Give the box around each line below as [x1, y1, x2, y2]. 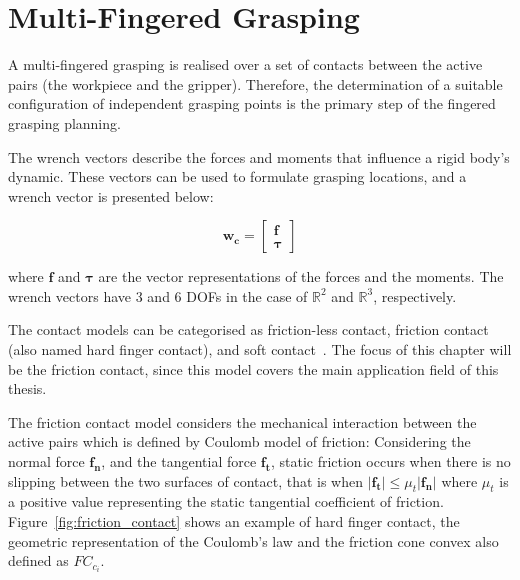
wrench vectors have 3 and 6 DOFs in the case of [8, 285, 308, 306]
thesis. [8, 378, 47, 399]
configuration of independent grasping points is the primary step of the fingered [8, 93, 496, 114]
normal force [8, 451, 85, 472]
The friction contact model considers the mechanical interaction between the [8, 411, 477, 432]
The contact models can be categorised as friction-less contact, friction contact [8, 319, 489, 340]
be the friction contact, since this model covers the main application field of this [8, 358, 499, 379]
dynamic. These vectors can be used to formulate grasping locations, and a [8, 166, 467, 187]
